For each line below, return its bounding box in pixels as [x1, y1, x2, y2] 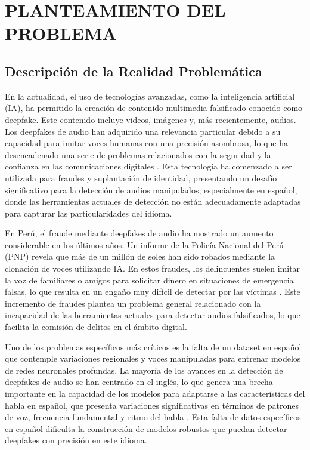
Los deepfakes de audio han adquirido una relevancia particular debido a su [5, 125, 281, 137]
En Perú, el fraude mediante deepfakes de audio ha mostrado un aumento [5, 227, 274, 239]
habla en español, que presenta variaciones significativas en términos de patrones [5, 399, 299, 411]
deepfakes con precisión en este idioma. [5, 434, 147, 446]
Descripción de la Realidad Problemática [5, 61, 262, 80]
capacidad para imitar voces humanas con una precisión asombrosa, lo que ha [5, 137, 288, 149]
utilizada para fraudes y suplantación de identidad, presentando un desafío [5, 171, 277, 184]
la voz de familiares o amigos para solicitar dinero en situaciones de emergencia [5, 273, 294, 286]
